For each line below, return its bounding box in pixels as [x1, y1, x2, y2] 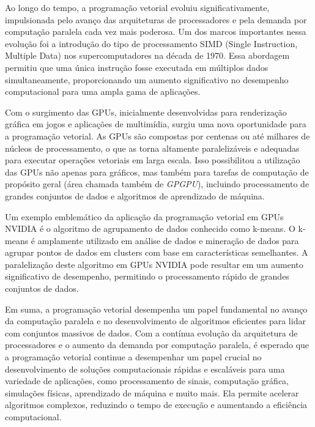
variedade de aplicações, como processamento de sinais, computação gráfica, [5, 374, 289, 387]
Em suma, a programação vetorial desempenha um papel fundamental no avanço [5, 302, 308, 315]
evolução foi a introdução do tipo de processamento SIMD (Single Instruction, [5, 37, 298, 50]
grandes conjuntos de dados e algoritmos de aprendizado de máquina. [5, 189, 265, 202]
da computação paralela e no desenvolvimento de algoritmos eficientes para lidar [5, 314, 306, 327]
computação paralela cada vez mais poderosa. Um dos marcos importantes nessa [5, 25, 306, 38]
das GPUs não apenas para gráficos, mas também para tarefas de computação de [5, 165, 309, 178]
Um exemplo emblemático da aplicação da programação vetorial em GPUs [5, 210, 284, 223]
